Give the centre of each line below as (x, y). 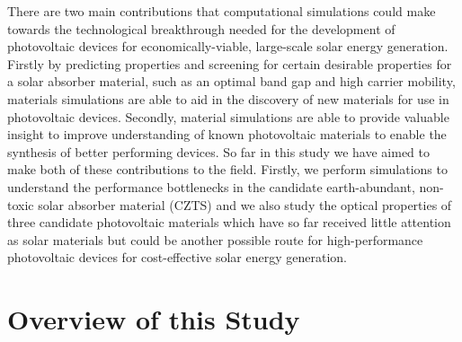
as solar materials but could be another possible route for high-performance (215, 239)
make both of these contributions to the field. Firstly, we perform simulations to (227, 169)
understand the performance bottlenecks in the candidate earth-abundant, (211, 186)
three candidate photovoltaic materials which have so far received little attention (229, 222)
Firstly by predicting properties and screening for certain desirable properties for (230, 63)
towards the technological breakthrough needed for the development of (201, 28)
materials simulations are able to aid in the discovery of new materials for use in (228, 98)
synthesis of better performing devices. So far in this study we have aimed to (218, 151)
